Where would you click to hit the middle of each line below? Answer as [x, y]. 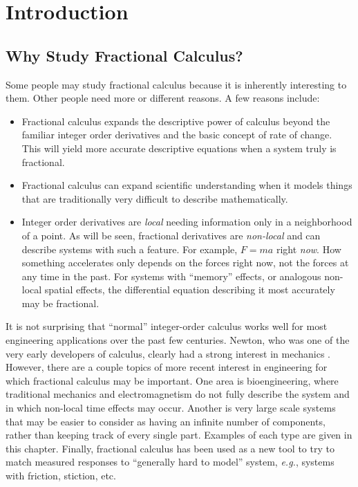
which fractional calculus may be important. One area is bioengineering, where [172, 380]
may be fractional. [60, 303]
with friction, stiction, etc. [61, 476]
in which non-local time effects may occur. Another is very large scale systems [171, 408]
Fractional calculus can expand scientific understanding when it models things [187, 185]
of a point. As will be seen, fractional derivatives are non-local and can [171, 235]
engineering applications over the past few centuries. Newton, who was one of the [178, 340]
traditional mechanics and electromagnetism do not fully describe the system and [178, 394]
